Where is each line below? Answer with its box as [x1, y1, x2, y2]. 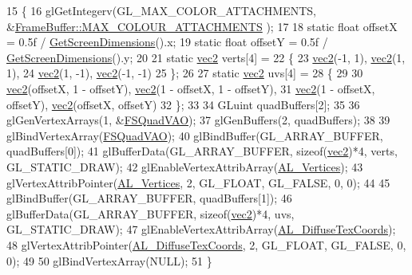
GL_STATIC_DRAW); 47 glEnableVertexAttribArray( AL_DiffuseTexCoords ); [6, 221, 396, 238]
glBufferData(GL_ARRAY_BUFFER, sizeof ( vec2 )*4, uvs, [6, 205, 295, 222]
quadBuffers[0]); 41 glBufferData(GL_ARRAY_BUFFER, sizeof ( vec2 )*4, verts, [6, 143, 398, 159]
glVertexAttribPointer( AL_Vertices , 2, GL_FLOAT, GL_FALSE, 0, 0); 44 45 [6, 174, 390, 191]
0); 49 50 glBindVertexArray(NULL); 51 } [6, 252, 212, 269]
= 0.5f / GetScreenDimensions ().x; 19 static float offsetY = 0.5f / [6, 33, 328, 50]
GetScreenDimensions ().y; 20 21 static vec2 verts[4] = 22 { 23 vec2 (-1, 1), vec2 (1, [6, 49, 406, 65]
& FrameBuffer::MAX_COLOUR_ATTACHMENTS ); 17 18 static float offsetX [6, 18, 398, 34]
